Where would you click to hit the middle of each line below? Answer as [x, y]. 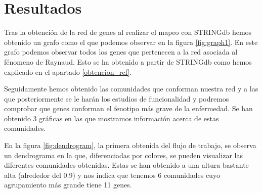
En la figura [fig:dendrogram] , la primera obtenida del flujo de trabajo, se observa [130, 145]
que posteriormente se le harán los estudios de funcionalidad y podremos [117, 98]
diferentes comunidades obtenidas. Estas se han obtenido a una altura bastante [126, 165]
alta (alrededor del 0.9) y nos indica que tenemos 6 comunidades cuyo [112, 175]
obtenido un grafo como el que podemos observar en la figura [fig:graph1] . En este [131, 42]
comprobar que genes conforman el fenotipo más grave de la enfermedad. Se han [128, 108]
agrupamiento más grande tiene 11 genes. [68, 185]
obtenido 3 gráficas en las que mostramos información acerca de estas [112, 118]
